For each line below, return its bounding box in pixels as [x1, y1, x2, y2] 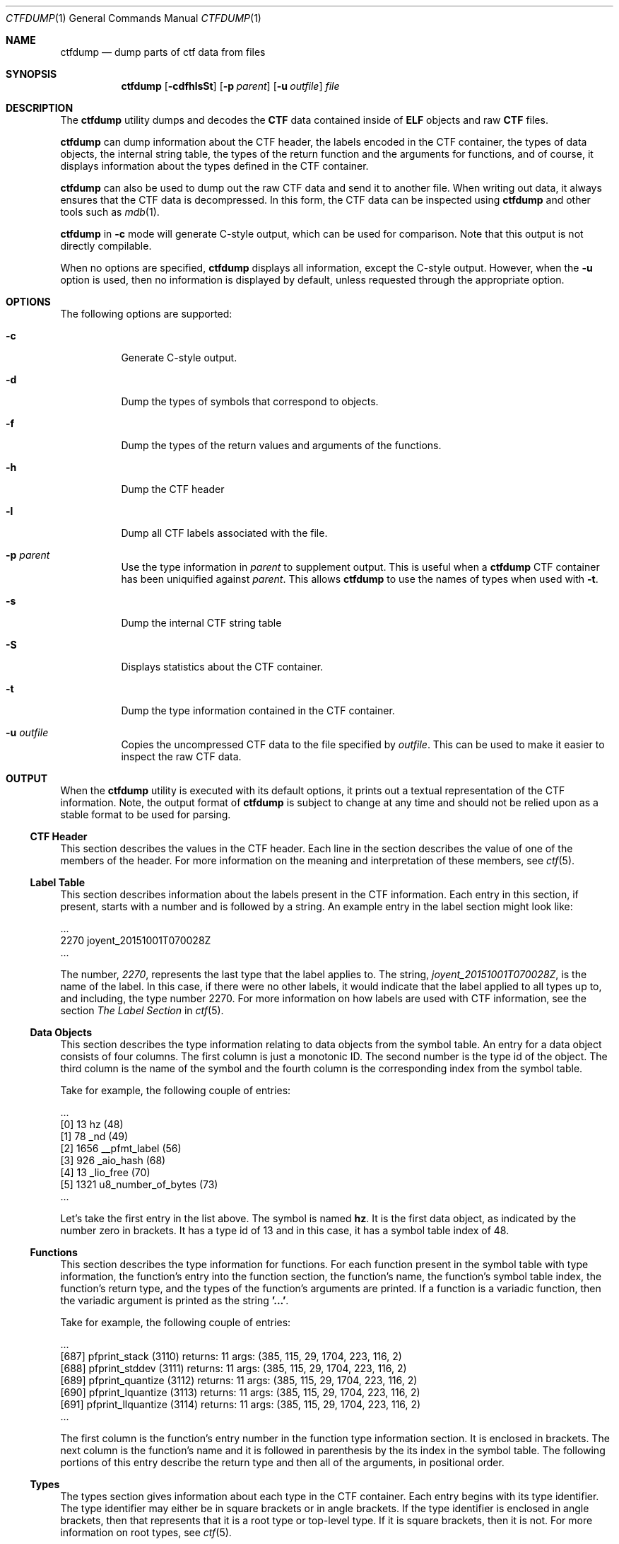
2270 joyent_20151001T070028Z [60, 934, 211, 946]
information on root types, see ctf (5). [60, 1526, 232, 1538]
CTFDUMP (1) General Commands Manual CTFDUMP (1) [6, 12, 261, 24]
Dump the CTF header [121, 483, 225, 495]
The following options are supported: [60, 308, 232, 320]
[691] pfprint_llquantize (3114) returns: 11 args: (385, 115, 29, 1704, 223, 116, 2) [60, 1398, 421, 1410]
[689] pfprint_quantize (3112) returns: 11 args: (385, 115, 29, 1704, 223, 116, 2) [60, 1374, 418, 1386]
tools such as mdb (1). [60, 206, 160, 218]
